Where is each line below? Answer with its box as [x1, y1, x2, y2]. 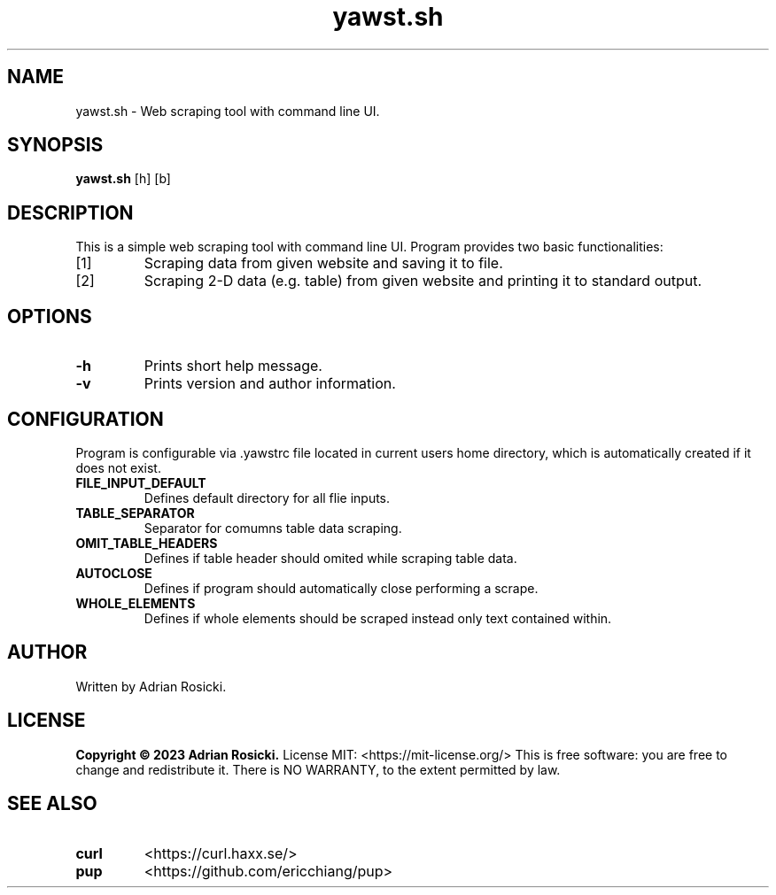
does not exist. [75, 459, 161, 475]
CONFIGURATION [7, 407, 164, 430]
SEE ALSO [7, 792, 97, 815]
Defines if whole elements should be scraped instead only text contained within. [144, 610, 612, 626]
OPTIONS [7, 305, 92, 328]
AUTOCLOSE [75, 565, 152, 581]
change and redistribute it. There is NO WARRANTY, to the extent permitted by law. [75, 761, 561, 777]
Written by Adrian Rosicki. [75, 678, 227, 694]
